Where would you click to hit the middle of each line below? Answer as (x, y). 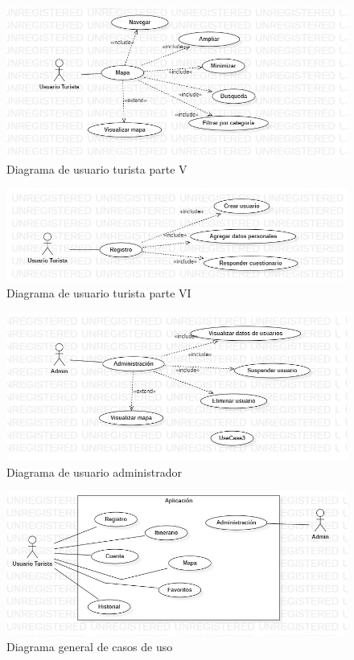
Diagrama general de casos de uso (90, 647)
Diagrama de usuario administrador (94, 471)
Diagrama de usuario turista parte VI (99, 292)
